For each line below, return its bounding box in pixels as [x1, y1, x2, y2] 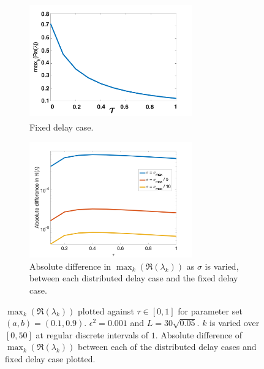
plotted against [77, 304, 134, 317]
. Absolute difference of [155, 328, 242, 341]
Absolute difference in [29, 259, 111, 272]
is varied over [209, 316, 260, 329]
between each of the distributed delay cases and [77, 340, 257, 353]
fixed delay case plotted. [5, 352, 96, 365]
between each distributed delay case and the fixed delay [29, 272, 238, 284]
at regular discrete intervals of [36, 328, 149, 341]
